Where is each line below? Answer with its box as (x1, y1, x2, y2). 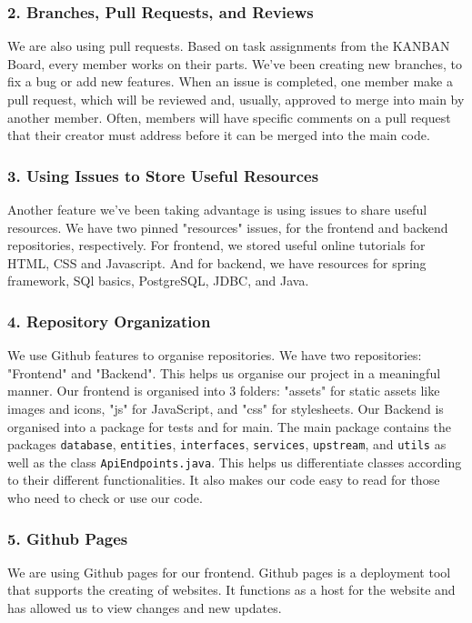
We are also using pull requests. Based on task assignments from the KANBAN (7, 36, 450, 55)
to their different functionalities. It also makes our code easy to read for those (7, 470, 440, 489)
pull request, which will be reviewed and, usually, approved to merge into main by (7, 90, 465, 108)
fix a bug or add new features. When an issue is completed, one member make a (7, 72, 453, 91)
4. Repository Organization (7, 309, 211, 332)
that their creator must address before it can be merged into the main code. (7, 126, 430, 145)
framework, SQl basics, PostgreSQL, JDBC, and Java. (7, 271, 309, 290)
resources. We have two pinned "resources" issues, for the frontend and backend (7, 217, 448, 236)
